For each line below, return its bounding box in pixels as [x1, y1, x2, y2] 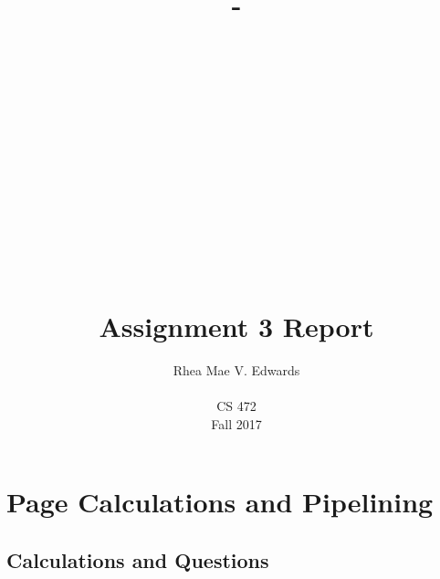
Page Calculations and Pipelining [6, 483, 434, 521]
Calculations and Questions [6, 545, 269, 574]
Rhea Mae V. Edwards [173, 360, 300, 379]
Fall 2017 [211, 414, 262, 433]
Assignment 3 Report [99, 307, 374, 344]
